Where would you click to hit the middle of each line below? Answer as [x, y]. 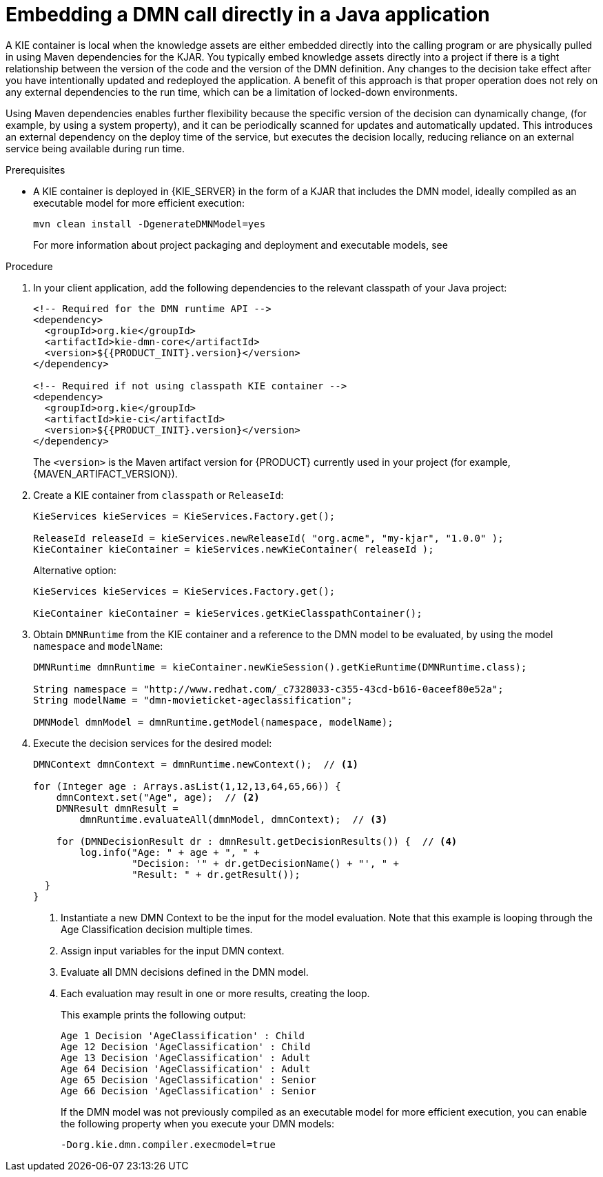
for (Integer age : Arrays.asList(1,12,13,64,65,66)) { [187, 786]
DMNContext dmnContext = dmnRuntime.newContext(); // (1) [196, 764]
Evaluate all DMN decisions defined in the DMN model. [185, 972]
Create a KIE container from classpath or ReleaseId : [159, 495]
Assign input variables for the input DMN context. [173, 950]
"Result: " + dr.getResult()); [216, 874]
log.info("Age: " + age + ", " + [170, 852]
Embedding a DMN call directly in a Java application [248, 14]
